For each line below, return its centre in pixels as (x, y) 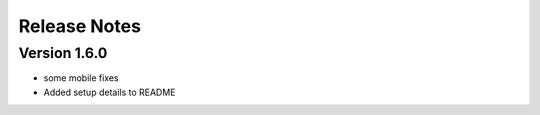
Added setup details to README (109, 92)
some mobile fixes (81, 78)
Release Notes (80, 26)
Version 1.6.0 (63, 53)
